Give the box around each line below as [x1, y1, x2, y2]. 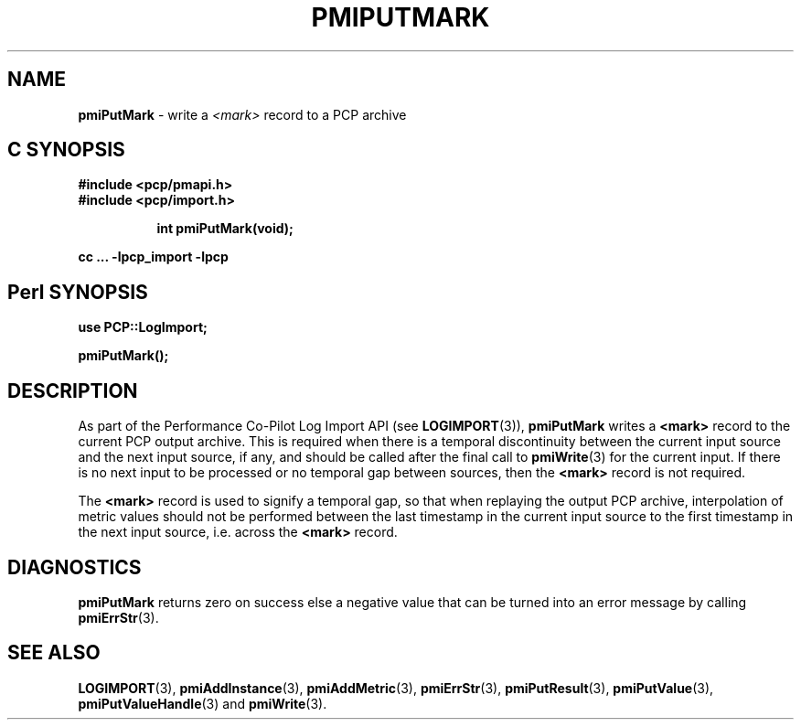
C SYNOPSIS [7, 138, 125, 162]
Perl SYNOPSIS [7, 280, 148, 304]
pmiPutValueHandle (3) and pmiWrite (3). [78, 695, 327, 711]
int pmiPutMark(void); [156, 220, 294, 237]
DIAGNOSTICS [7, 555, 142, 579]
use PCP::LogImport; [78, 319, 208, 336]
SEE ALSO [7, 641, 101, 665]
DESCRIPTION [7, 379, 138, 402]
